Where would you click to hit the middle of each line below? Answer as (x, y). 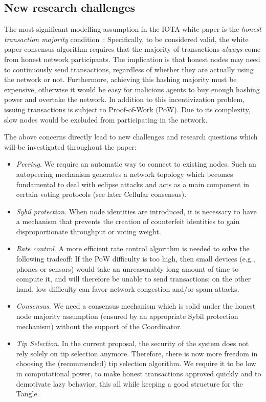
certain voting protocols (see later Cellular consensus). (101, 194)
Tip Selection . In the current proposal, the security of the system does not (132, 343)
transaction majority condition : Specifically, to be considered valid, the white (126, 39)
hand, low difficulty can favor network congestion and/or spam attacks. (128, 288)
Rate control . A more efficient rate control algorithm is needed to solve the (133, 248)
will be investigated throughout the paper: (70, 146)
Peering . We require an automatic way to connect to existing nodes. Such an (136, 164)
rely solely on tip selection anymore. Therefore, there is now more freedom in (137, 353)
